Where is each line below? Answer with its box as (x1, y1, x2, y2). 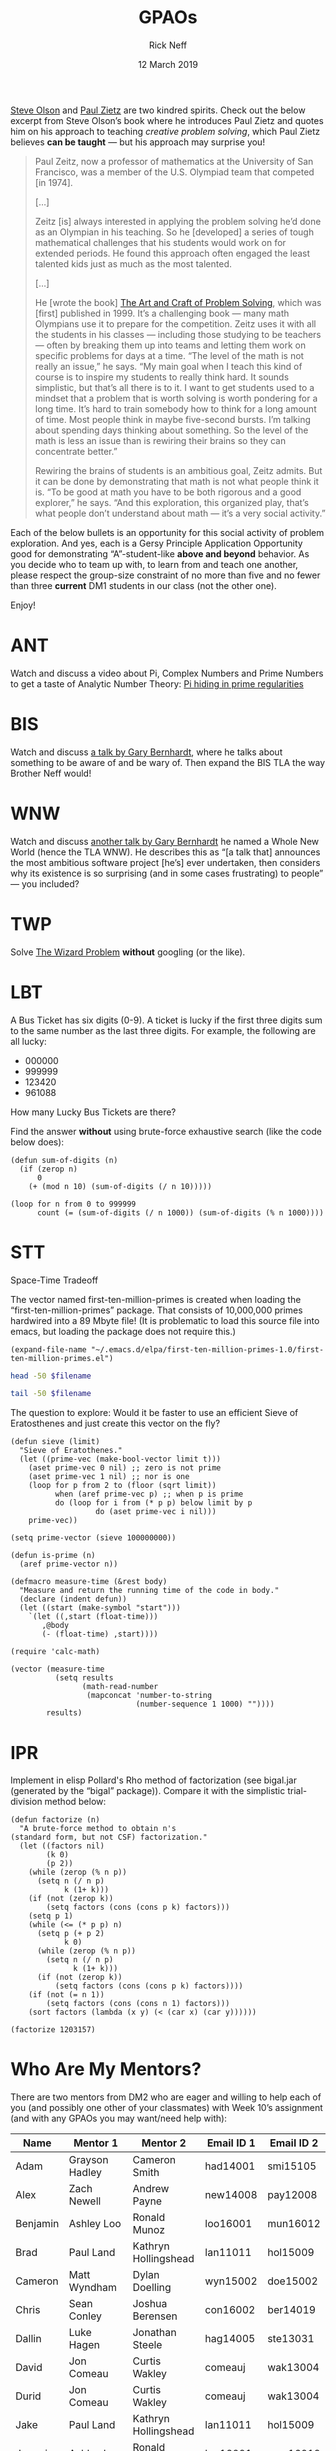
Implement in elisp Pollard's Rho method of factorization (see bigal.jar (10, 1774, 297, 1786)
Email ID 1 (206, 2136, 256, 2150)
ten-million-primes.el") (10, 1353, 114, 1363)
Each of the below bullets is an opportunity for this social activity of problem (10, 526, 325, 538)
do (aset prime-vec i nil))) (95, 1507, 217, 1517)
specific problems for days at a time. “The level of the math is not (34, 349, 305, 361)
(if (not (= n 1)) (28, 1990, 105, 2000)
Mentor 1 (73, 2136, 118, 2150)
